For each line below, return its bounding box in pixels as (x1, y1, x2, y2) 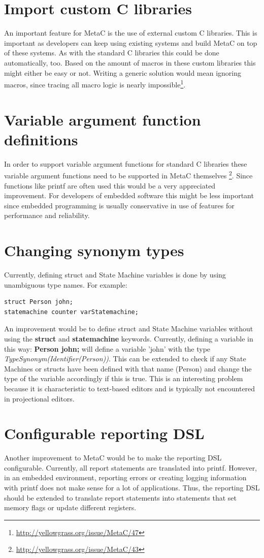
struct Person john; (4, 298, 74, 306)
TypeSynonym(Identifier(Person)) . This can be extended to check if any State (4, 353, 246, 364)
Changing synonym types (4, 240, 184, 261)
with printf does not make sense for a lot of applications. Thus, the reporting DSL (4, 482, 260, 493)
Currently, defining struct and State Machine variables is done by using (4, 269, 226, 280)
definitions (4, 129, 78, 149)
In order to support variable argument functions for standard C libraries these (4, 158, 247, 169)
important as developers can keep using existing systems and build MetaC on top (4, 37, 257, 48)
